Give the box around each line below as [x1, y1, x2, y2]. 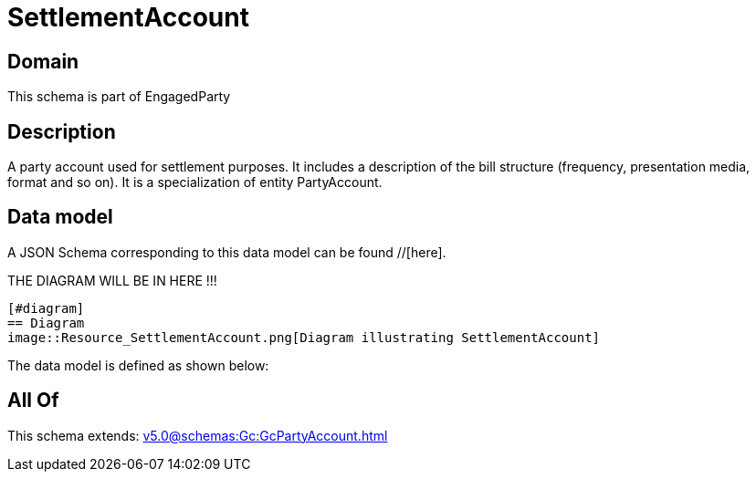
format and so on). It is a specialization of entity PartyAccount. [7, 174, 383, 191]
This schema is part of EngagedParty [7, 89, 231, 105]
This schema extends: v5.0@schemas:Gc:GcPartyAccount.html [7, 427, 388, 443]
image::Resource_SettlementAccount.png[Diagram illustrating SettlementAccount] [7, 329, 601, 345]
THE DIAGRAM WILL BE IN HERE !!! [7, 272, 217, 288]
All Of [7, 389, 59, 412]
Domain [7, 49, 79, 73]
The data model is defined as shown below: [7, 357, 269, 373]
